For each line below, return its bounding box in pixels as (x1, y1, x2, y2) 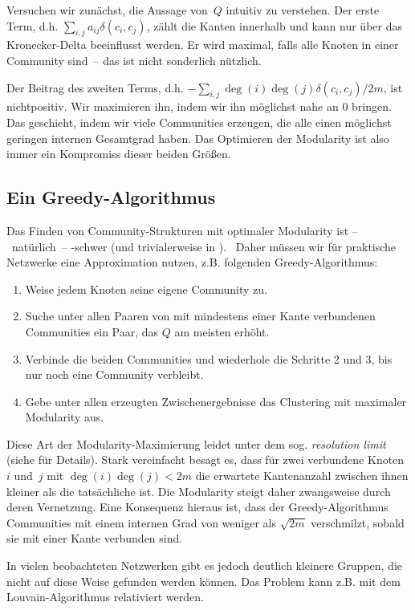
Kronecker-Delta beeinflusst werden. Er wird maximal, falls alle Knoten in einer (6, 36, 399, 53)
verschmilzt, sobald (311, 514, 405, 531)
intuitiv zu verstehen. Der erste (226, 2, 380, 18)
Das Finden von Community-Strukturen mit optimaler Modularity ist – (6, 222, 358, 238)
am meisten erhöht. (174, 323, 270, 340)
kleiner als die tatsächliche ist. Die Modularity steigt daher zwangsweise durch (6, 482, 391, 499)
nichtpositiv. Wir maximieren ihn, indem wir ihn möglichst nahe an (6, 98, 339, 115)
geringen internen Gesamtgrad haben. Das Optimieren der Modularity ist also (6, 129, 389, 146)
